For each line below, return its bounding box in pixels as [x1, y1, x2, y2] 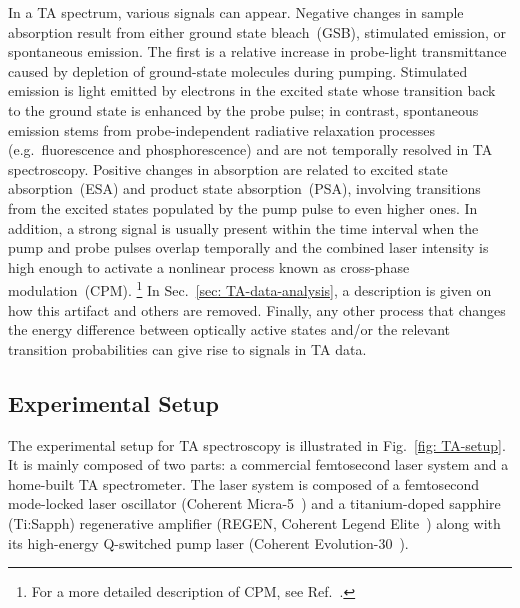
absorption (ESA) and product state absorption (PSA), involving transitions [8, 178, 481, 199]
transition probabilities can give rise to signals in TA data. [8, 338, 367, 359]
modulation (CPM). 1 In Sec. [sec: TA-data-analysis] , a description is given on [8, 277, 492, 300]
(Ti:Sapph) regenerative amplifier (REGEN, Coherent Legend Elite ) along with [8, 512, 501, 533]
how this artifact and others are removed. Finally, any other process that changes [8, 299, 506, 320]
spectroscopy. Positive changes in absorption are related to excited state [8, 158, 448, 179]
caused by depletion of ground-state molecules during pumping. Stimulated [8, 60, 468, 81]
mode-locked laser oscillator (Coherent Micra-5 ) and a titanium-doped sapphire [8, 493, 501, 514]
